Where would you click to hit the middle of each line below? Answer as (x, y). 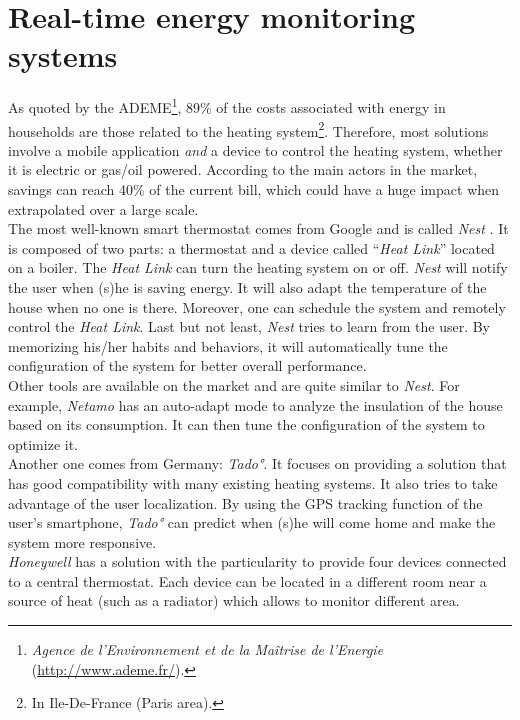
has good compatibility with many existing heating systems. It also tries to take (253, 482)
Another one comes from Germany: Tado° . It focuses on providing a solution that (257, 463)
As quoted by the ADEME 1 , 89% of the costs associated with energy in (227, 105)
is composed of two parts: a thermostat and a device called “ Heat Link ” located (251, 247)
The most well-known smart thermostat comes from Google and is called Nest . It (258, 228)
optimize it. (43, 443)
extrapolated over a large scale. (103, 208)
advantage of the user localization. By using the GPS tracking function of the (245, 502)
